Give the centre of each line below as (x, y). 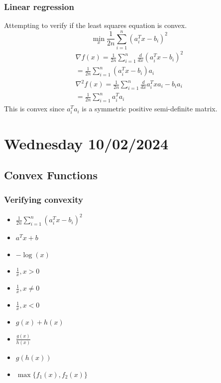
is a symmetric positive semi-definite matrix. (150, 109)
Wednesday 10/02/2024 (86, 143)
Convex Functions (51, 175)
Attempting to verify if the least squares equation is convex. (96, 25)
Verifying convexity (44, 199)
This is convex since (34, 109)
